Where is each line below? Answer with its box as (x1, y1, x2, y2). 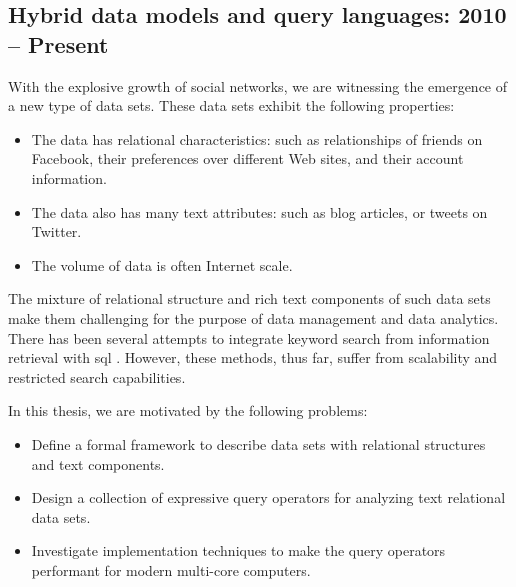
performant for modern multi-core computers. (31, 559, 311, 580)
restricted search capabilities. (8, 366, 186, 387)
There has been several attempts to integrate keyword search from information (8, 327, 490, 348)
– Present (8, 28, 109, 59)
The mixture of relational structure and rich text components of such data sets (8, 288, 491, 309)
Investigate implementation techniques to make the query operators (31, 540, 446, 561)
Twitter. (31, 221, 82, 242)
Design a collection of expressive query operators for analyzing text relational (31, 487, 506, 508)
